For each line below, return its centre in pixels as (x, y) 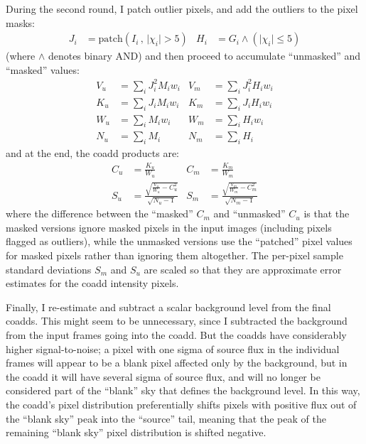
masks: (20, 22)
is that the (327, 213)
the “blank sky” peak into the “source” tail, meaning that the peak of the (166, 418)
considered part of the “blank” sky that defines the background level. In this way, (183, 390)
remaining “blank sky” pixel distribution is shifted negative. (136, 432)
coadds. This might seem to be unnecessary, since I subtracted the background (177, 321)
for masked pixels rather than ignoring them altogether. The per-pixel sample (174, 255)
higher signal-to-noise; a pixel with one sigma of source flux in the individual (173, 348)
